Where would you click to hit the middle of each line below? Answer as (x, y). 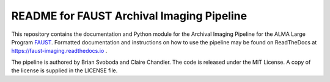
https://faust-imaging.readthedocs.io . (59, 51)
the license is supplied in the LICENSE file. (64, 70)
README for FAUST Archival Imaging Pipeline (129, 16)
